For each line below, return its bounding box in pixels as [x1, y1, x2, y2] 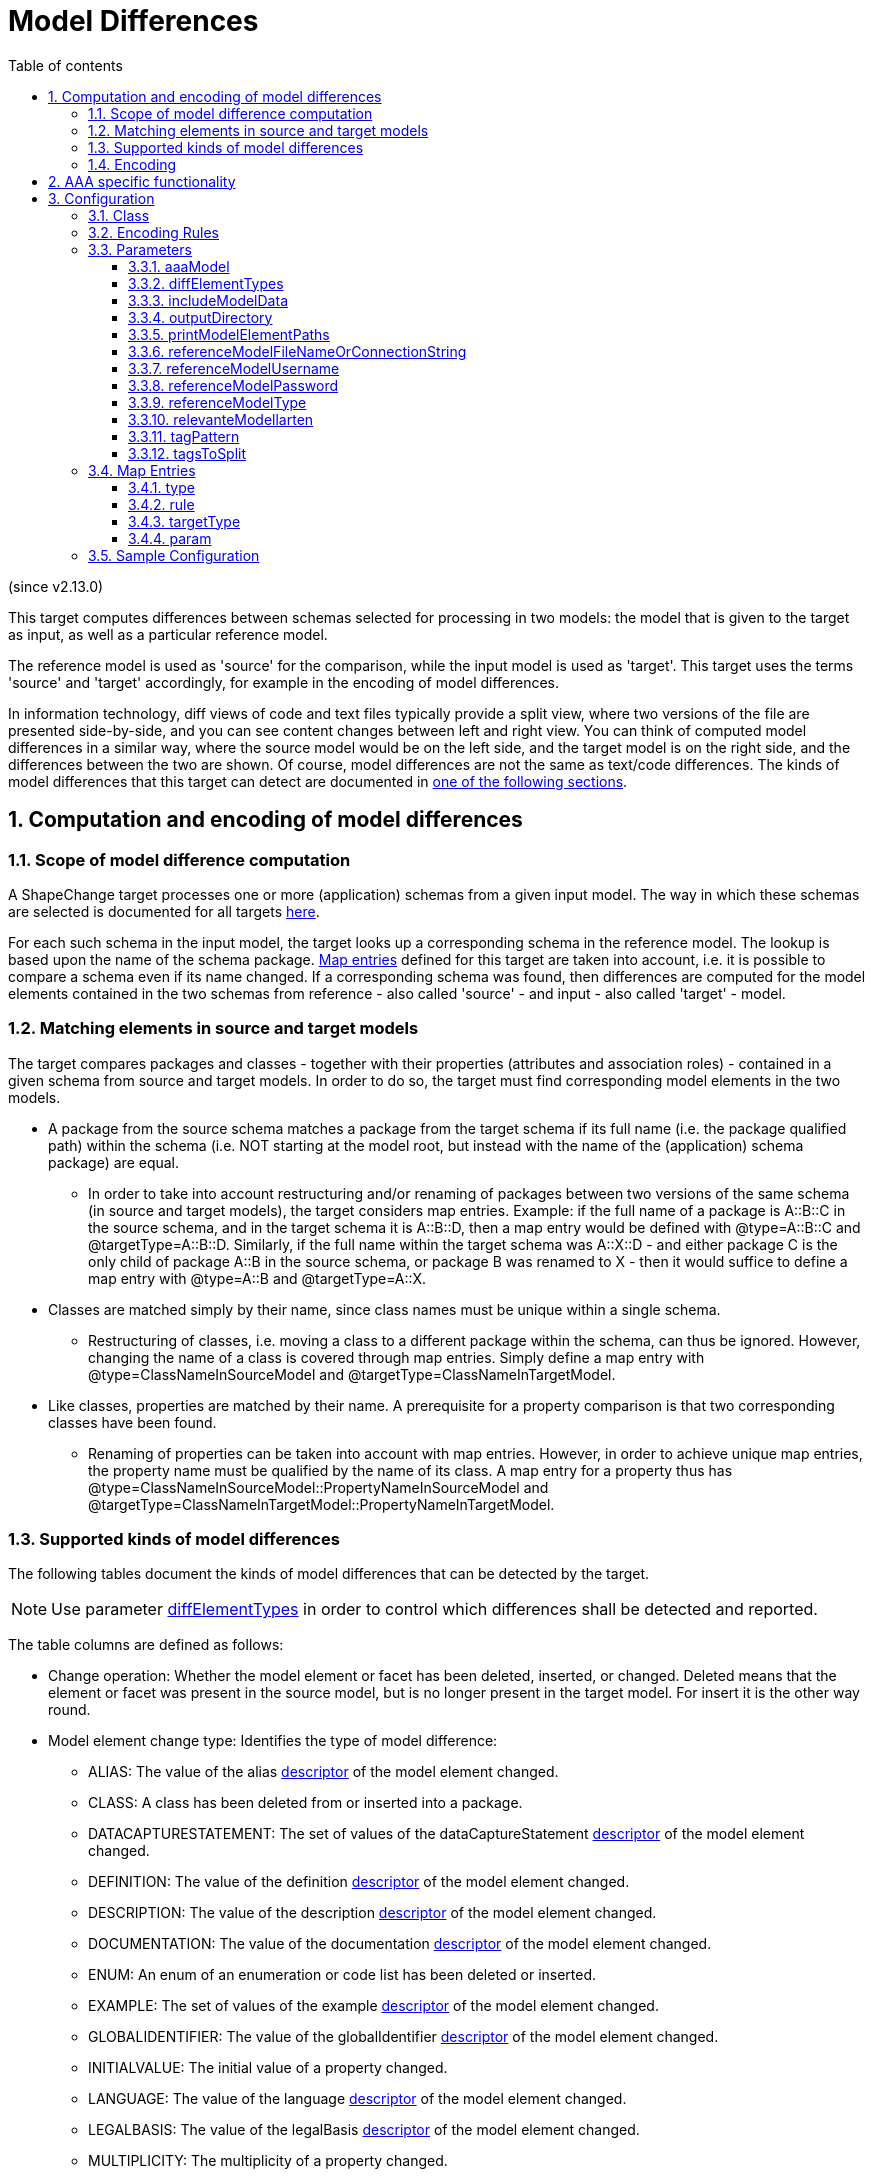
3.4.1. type [128, 478, 195, 496]
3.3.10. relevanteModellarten [128, 410, 314, 428]
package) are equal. [48, 1153, 180, 1171]
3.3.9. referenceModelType [128, 393, 307, 411]
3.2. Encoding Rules [88, 223, 219, 241]
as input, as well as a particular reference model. [8, 625, 328, 643]
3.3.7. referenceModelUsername [128, 359, 340, 377]
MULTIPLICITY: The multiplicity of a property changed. [88, 2152, 448, 2170]
